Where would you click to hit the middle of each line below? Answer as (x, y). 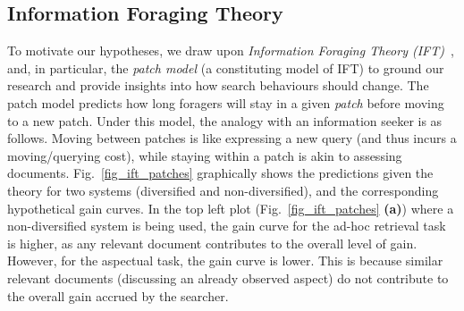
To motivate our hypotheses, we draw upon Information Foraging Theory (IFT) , (231, 50)
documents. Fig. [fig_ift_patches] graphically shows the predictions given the (220, 173)
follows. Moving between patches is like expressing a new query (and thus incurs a (232, 138)
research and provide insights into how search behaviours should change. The (218, 85)
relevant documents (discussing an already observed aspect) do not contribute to (228, 277)
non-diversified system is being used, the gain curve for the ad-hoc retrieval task (227, 226)
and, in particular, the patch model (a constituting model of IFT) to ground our (226, 67)
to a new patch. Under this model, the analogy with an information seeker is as (225, 120)
